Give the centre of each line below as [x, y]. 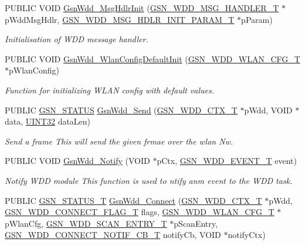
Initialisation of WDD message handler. [77, 39]
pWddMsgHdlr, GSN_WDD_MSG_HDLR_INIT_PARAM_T [120, 19]
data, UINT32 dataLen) [48, 121]
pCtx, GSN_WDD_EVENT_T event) [227, 161]
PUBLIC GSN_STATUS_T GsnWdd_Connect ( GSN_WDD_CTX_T [133, 200]
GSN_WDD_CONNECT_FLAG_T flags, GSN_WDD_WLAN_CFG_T [140, 212]
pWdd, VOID [268, 110]
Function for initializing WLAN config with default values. [110, 90]
